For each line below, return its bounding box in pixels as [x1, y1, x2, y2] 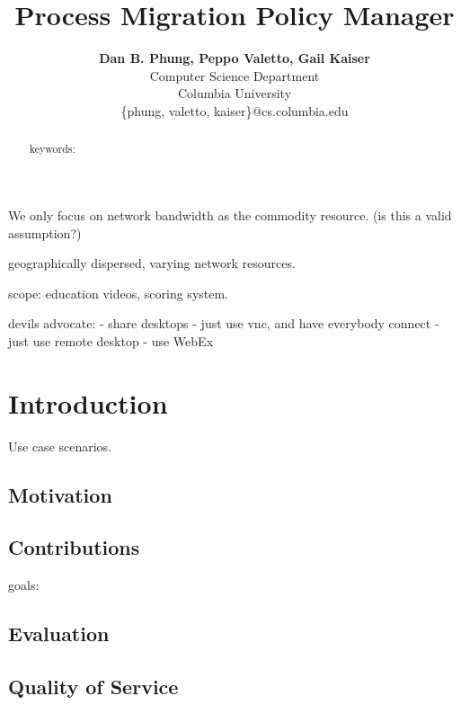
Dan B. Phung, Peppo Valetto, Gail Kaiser [99, 49, 370, 67]
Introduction [8, 384, 168, 421]
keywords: [29, 141, 75, 156]
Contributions [8, 533, 140, 561]
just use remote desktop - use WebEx [8, 331, 214, 350]
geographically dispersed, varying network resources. [8, 254, 296, 272]
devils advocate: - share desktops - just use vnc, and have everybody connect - [8, 314, 439, 333]
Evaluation [8, 620, 110, 647]
